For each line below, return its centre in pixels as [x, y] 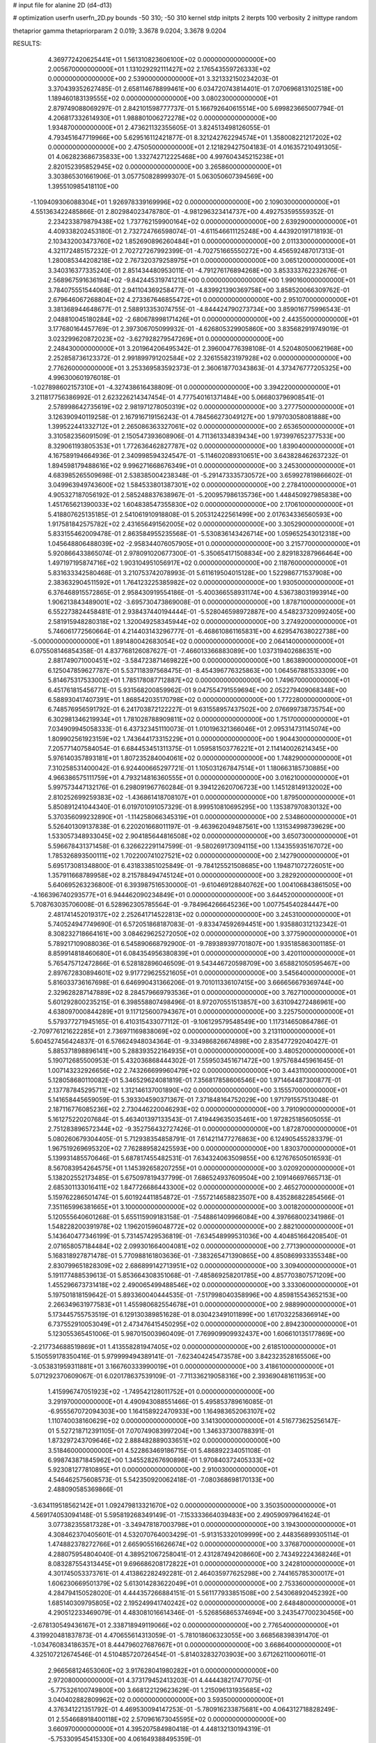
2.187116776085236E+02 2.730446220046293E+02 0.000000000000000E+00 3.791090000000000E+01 [202, 1109]
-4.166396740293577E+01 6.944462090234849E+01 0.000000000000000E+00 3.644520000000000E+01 [187, 895]
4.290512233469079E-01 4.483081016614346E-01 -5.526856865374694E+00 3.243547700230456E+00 [201, 1612]
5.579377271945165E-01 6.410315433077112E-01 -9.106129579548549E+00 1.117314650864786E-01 [193, 1021]
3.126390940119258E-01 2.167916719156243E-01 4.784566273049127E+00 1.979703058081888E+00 [194, 417]
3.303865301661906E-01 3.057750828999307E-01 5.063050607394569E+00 [161, 176]
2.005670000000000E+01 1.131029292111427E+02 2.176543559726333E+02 [159, 69]
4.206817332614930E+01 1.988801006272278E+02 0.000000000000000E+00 [163, 118]
